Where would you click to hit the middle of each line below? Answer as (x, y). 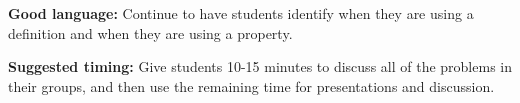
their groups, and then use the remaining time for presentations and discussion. (251, 85)
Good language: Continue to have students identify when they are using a (241, 13)
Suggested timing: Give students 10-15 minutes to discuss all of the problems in (260, 66)
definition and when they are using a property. (150, 32)
